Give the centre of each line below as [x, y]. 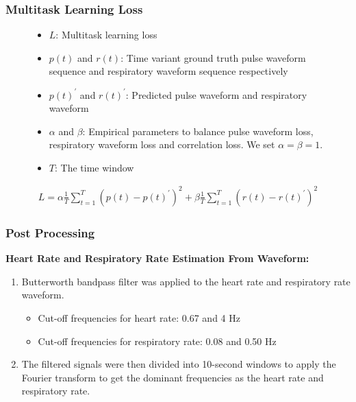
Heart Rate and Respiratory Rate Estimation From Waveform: [157, 258]
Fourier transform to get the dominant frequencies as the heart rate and [173, 377]
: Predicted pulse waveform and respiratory [216, 94]
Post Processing [50, 232]
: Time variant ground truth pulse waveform [213, 57]
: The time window [94, 167]
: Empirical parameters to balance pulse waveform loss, [198, 131]
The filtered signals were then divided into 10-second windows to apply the [179, 364]
